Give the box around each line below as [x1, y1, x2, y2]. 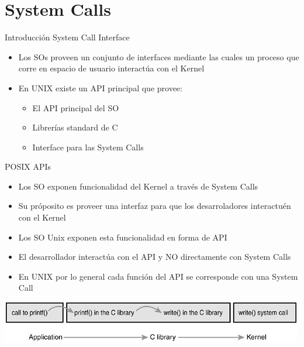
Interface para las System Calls [32, 140, 144, 153]
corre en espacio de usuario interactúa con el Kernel [18, 62, 205, 74]
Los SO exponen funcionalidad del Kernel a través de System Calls [18, 180, 258, 192]
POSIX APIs [5, 160, 51, 173]
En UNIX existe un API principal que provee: [18, 81, 182, 94]
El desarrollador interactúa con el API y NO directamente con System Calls [18, 250, 291, 263]
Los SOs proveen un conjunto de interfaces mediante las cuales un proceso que [18, 50, 299, 63]
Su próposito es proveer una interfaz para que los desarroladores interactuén [18, 200, 291, 212]
